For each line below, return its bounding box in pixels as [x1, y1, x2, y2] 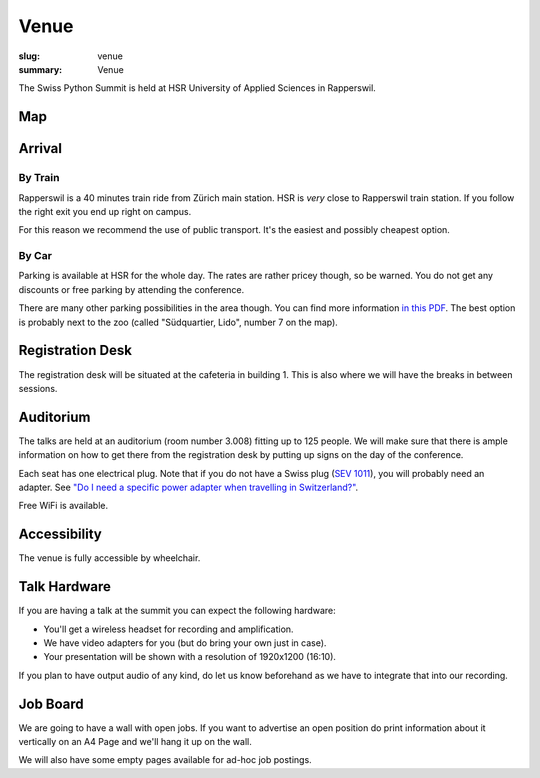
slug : [18, 50, 40, 62]
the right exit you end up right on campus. [18, 205, 192, 217]
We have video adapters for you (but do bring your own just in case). [43, 636, 327, 649]
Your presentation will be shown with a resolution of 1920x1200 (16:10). [43, 651, 337, 663]
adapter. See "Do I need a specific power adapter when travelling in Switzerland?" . [18, 481, 359, 493]
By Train [18, 171, 60, 185]
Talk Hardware [18, 578, 112, 595]
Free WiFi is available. [18, 500, 109, 512]
